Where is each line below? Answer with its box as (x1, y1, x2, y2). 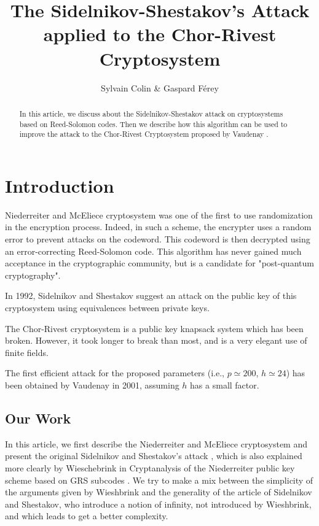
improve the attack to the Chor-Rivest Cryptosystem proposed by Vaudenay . (19, 129, 269, 139)
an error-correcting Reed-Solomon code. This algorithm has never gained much (5, 244, 302, 257)
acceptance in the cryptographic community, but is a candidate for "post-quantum (5, 257, 314, 269)
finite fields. (5, 346, 49, 358)
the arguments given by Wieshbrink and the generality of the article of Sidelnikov (5, 485, 312, 498)
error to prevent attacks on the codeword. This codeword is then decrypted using (5, 232, 310, 245)
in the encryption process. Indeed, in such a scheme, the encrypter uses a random (5, 220, 312, 233)
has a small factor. (190, 378, 259, 391)
